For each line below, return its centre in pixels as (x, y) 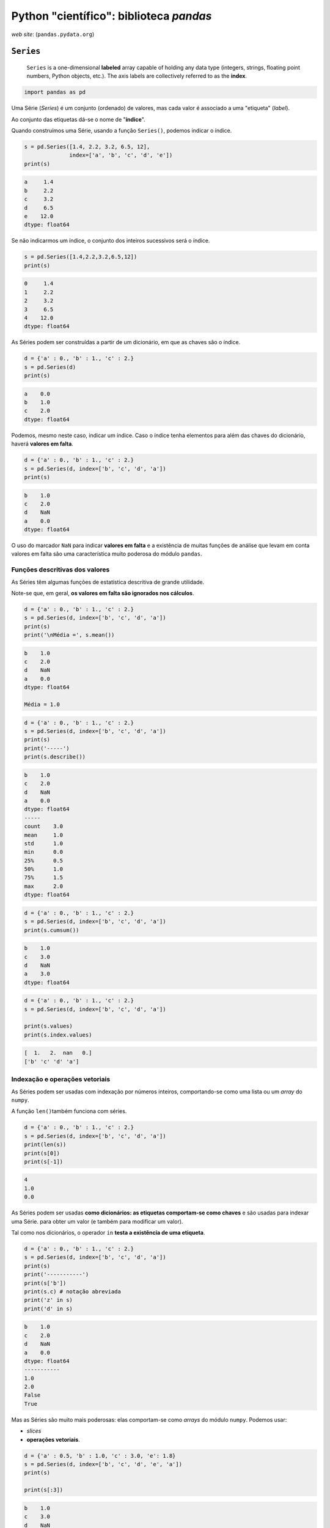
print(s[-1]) (44, 1162)
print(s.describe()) (55, 757)
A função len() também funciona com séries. (69, 1111)
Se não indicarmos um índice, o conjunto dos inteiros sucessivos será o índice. (111, 241)
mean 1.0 (44, 835)
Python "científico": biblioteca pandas (112, 16)
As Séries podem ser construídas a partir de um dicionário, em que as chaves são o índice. (126, 342)
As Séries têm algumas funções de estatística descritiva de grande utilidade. (108, 582)
